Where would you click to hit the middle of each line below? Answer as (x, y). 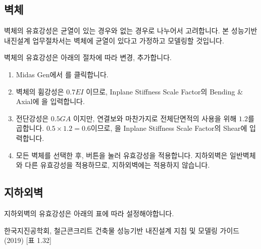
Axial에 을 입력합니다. (50, 101)
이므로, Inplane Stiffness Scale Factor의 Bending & (165, 91)
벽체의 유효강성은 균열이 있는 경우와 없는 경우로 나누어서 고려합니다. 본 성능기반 (131, 31)
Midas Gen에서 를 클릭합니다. (62, 74)
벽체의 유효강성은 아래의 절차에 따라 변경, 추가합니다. (88, 57)
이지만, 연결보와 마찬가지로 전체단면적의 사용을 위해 (155, 118)
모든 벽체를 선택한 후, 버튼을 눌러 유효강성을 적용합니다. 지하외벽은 (122, 155)
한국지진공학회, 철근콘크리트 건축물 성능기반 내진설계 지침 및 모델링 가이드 (122, 230)
